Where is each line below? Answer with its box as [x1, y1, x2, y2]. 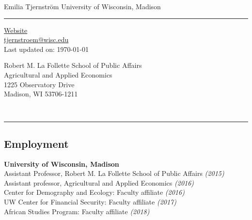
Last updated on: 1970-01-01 [4, 44, 89, 54]
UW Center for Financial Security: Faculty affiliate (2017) [4, 196, 176, 206]
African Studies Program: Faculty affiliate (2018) [4, 206, 150, 216]
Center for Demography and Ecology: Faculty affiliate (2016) [4, 187, 185, 197]
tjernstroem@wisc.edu [4, 34, 69, 45]
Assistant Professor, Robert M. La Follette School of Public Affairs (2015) [4, 168, 224, 178]
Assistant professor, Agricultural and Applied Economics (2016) [4, 177, 194, 188]
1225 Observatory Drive [4, 79, 75, 89]
